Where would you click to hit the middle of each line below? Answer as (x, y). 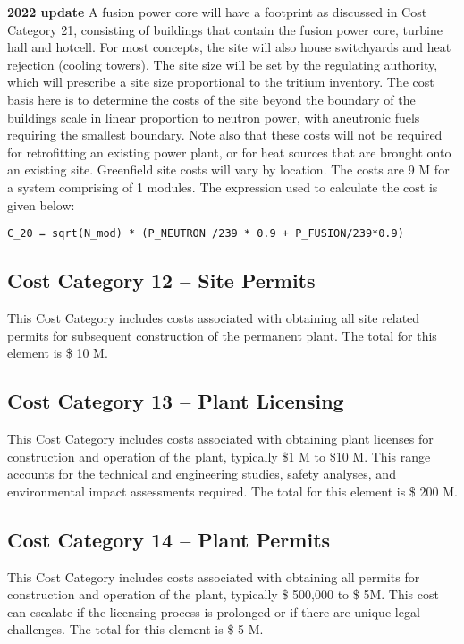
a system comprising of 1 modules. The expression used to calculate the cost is (223, 186)
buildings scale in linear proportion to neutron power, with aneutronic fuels (214, 117)
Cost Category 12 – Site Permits (161, 280)
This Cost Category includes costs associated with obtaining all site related (214, 317)
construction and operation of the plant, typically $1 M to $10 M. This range (219, 456)
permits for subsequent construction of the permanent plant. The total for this (222, 335)
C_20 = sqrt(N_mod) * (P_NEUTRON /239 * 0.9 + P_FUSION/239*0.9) (206, 234)
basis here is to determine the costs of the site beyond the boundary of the (211, 99)
